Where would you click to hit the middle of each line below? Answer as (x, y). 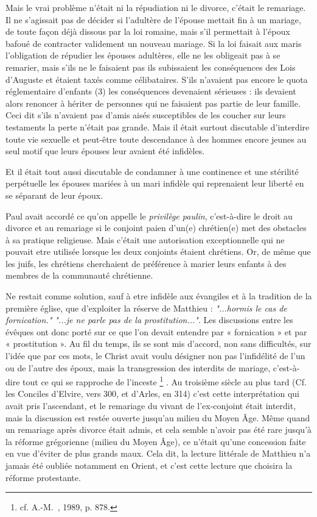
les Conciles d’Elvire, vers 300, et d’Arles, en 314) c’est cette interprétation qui (152, 394)
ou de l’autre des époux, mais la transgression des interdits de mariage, (138, 367)
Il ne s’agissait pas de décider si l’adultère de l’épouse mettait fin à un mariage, (153, 19)
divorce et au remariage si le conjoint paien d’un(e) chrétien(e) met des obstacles (156, 228)
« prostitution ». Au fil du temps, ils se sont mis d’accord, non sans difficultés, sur (158, 344)
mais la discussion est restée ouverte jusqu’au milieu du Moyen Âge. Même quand (158, 417)
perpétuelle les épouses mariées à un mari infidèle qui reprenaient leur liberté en (155, 183)
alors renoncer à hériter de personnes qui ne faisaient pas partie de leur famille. (153, 103)
